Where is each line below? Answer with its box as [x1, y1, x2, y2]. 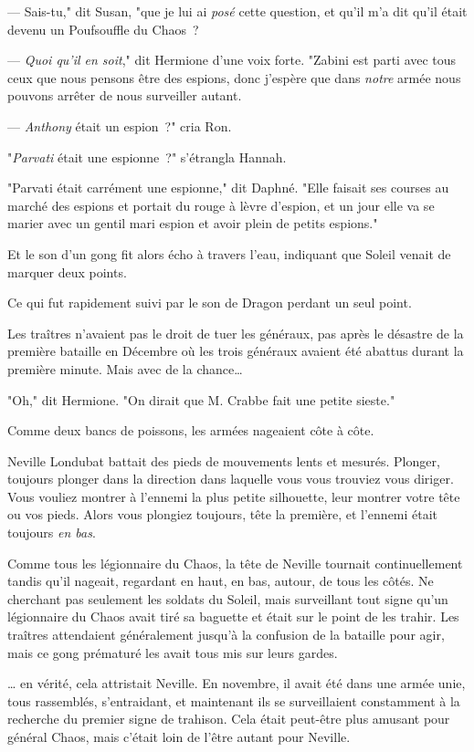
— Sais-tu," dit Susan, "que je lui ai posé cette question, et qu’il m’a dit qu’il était [7, 2, 468, 20]
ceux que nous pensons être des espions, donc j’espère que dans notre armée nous [7, 68, 461, 87]
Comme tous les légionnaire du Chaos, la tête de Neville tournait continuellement [7, 553, 463, 572]
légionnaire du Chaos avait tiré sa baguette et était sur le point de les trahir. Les [7, 607, 459, 626]
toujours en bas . [7, 523, 96, 542]
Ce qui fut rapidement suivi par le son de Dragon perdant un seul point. [7, 293, 412, 312]
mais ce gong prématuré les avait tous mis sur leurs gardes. [7, 642, 338, 662]
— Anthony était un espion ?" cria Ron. [7, 116, 232, 135]
